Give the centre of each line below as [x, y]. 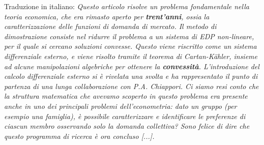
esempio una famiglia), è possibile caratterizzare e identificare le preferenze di [125, 116]
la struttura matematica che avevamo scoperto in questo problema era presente [126, 96]
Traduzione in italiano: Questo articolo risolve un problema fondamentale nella [127, 6]
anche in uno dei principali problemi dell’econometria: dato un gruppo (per [121, 106]
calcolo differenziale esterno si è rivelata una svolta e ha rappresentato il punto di [131, 76]
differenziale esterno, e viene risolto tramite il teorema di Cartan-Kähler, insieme [131, 56]
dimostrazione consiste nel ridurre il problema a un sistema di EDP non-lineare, [129, 36]
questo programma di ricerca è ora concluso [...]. [79, 136]
